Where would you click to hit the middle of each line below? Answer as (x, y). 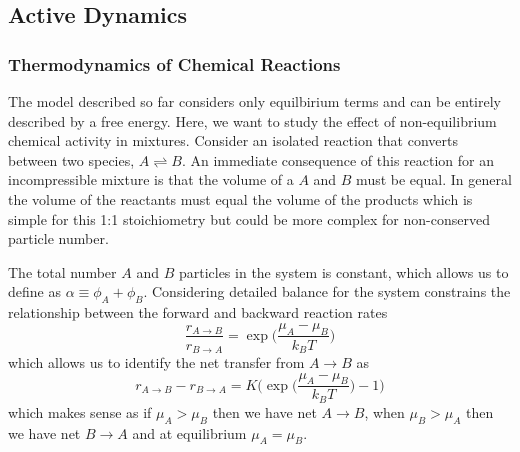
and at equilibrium (189, 432)
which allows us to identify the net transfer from (156, 362)
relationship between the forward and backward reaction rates (198, 312)
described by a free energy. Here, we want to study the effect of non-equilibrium (252, 120)
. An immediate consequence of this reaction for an (338, 159)
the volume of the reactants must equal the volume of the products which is (240, 198)
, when (384, 411)
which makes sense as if (80, 411)
